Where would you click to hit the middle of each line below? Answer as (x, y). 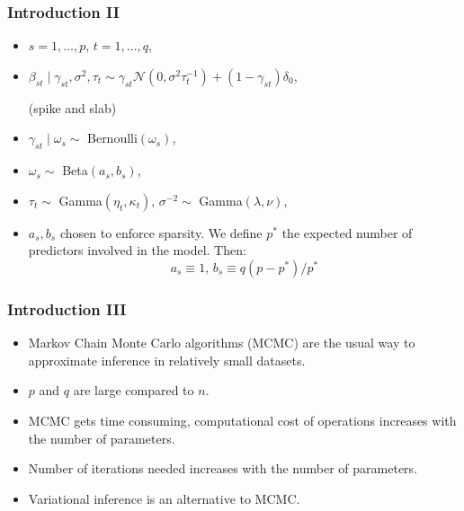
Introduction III (67, 308)
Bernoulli (112, 138)
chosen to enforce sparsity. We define (161, 232)
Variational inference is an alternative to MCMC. (164, 498)
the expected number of (347, 232)
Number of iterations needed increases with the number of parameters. (223, 468)
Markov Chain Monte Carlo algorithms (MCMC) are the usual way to (222, 343)
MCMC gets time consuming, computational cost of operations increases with (242, 420)
